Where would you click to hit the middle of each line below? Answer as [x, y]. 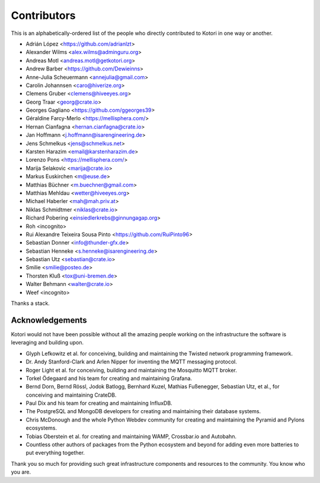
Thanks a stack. [30, 303]
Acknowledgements [49, 320]
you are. [21, 472]
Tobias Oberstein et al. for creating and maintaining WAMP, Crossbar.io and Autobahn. [131, 436]
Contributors [44, 15]
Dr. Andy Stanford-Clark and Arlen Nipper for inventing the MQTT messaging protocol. [131, 362]
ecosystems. [41, 428]
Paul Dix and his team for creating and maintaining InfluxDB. [99, 403]
